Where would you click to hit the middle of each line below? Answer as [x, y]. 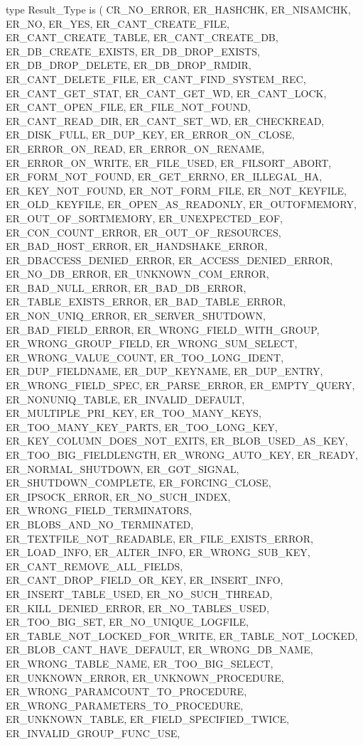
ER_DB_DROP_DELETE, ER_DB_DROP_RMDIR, [129, 65]
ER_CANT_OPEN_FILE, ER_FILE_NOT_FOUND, [128, 107]
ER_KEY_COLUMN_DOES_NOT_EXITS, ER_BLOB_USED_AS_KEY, [177, 441]
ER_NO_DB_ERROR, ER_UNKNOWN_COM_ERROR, [137, 274]
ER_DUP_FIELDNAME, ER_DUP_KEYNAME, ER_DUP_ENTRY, [164, 371]
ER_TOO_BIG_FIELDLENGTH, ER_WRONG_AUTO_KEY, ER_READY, [182, 455]
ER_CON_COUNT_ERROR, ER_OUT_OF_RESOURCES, [143, 232]
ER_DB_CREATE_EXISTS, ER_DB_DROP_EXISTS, [133, 51]
